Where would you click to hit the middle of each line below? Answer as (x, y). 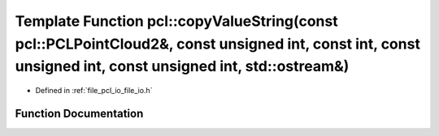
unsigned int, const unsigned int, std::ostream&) (182, 67)
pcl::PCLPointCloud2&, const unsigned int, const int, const (217, 44)
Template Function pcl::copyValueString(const (176, 21)
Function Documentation (79, 113)
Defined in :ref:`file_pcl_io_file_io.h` (94, 91)
